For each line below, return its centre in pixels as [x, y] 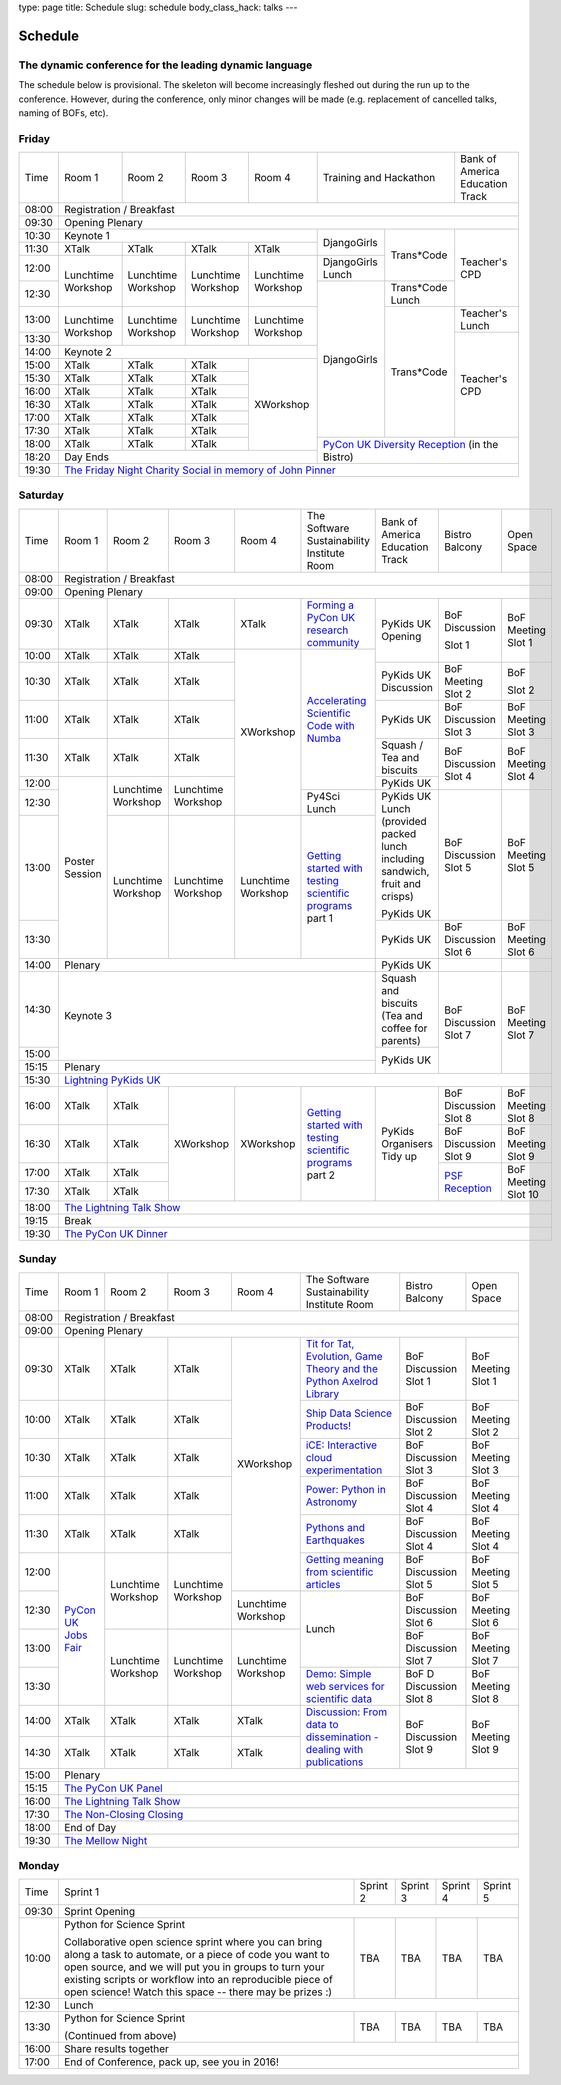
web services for [345, 1686]
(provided [404, 821]
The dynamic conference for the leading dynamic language [165, 65]
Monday [39, 1865]
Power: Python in [346, 1489]
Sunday [37, 1259]
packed [399, 833]
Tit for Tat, [330, 1343]
